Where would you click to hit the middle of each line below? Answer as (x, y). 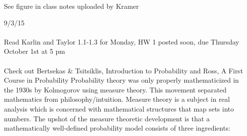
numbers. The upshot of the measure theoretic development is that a (107, 118)
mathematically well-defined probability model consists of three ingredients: (117, 128)
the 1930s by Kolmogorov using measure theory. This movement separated (115, 89)
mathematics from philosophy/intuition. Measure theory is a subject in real (117, 99)
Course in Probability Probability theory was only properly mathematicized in (122, 80)
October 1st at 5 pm (34, 51)
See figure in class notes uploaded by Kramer (71, 6)
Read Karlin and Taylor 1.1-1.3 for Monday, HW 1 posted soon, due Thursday (122, 41)
